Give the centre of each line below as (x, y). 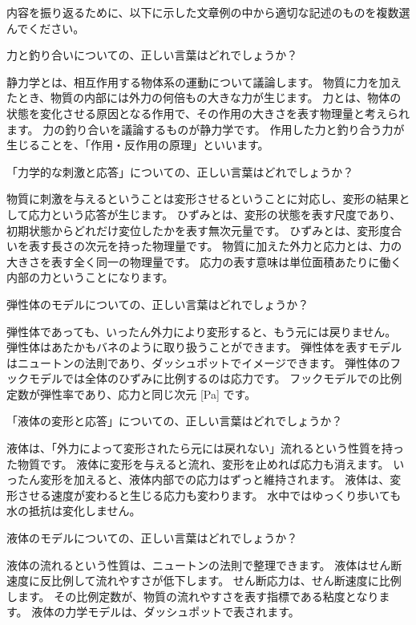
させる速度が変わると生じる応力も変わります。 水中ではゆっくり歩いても (209, 495)
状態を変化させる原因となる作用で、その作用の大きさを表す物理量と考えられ (208, 113)
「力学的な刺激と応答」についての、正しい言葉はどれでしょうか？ (180, 171)
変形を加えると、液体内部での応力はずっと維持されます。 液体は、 (215, 479)
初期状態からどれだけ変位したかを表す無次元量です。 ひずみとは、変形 (193, 230)
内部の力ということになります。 (90, 277)
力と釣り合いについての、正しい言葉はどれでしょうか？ (152, 55)
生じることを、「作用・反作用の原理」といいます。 (138, 145)
